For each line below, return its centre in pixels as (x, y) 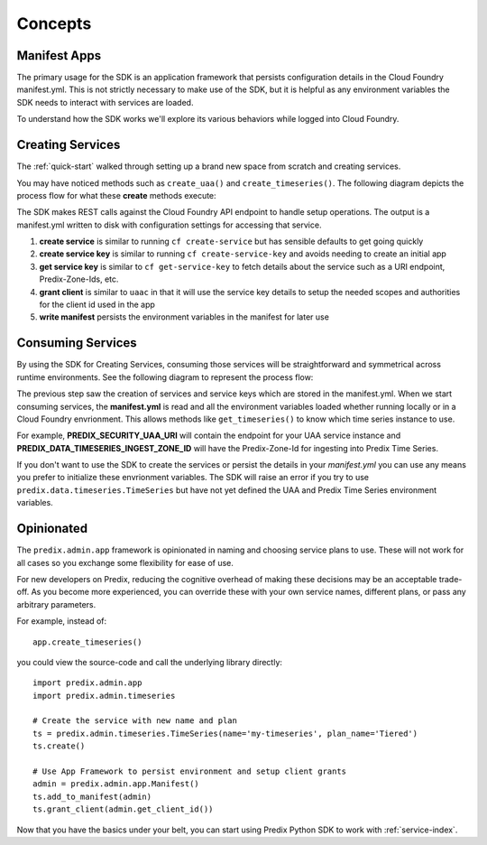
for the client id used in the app (97, 305)
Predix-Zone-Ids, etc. (79, 279)
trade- (450, 579)
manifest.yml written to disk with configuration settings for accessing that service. (169, 225)
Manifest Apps (59, 56)
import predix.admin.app (87, 683)
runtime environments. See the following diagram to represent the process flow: (165, 377)
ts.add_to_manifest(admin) (92, 796)
